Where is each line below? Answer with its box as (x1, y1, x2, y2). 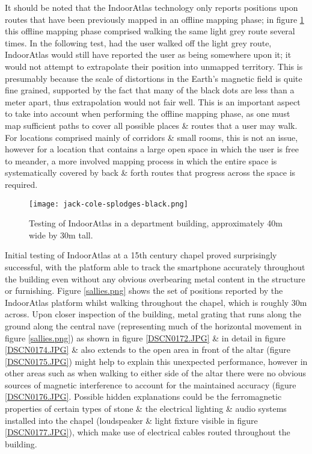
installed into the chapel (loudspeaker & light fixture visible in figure (5, 414, 258, 426)
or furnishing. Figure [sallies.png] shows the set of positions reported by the (5, 284, 283, 297)
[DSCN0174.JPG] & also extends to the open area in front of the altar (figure (5, 343, 291, 356)
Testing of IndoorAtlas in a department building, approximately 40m (29, 217, 283, 229)
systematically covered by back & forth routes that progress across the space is (5, 166, 296, 179)
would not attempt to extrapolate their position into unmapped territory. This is (5, 60, 303, 72)
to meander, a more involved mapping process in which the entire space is (5, 154, 277, 167)
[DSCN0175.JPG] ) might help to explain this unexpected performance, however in (5, 355, 308, 367)
